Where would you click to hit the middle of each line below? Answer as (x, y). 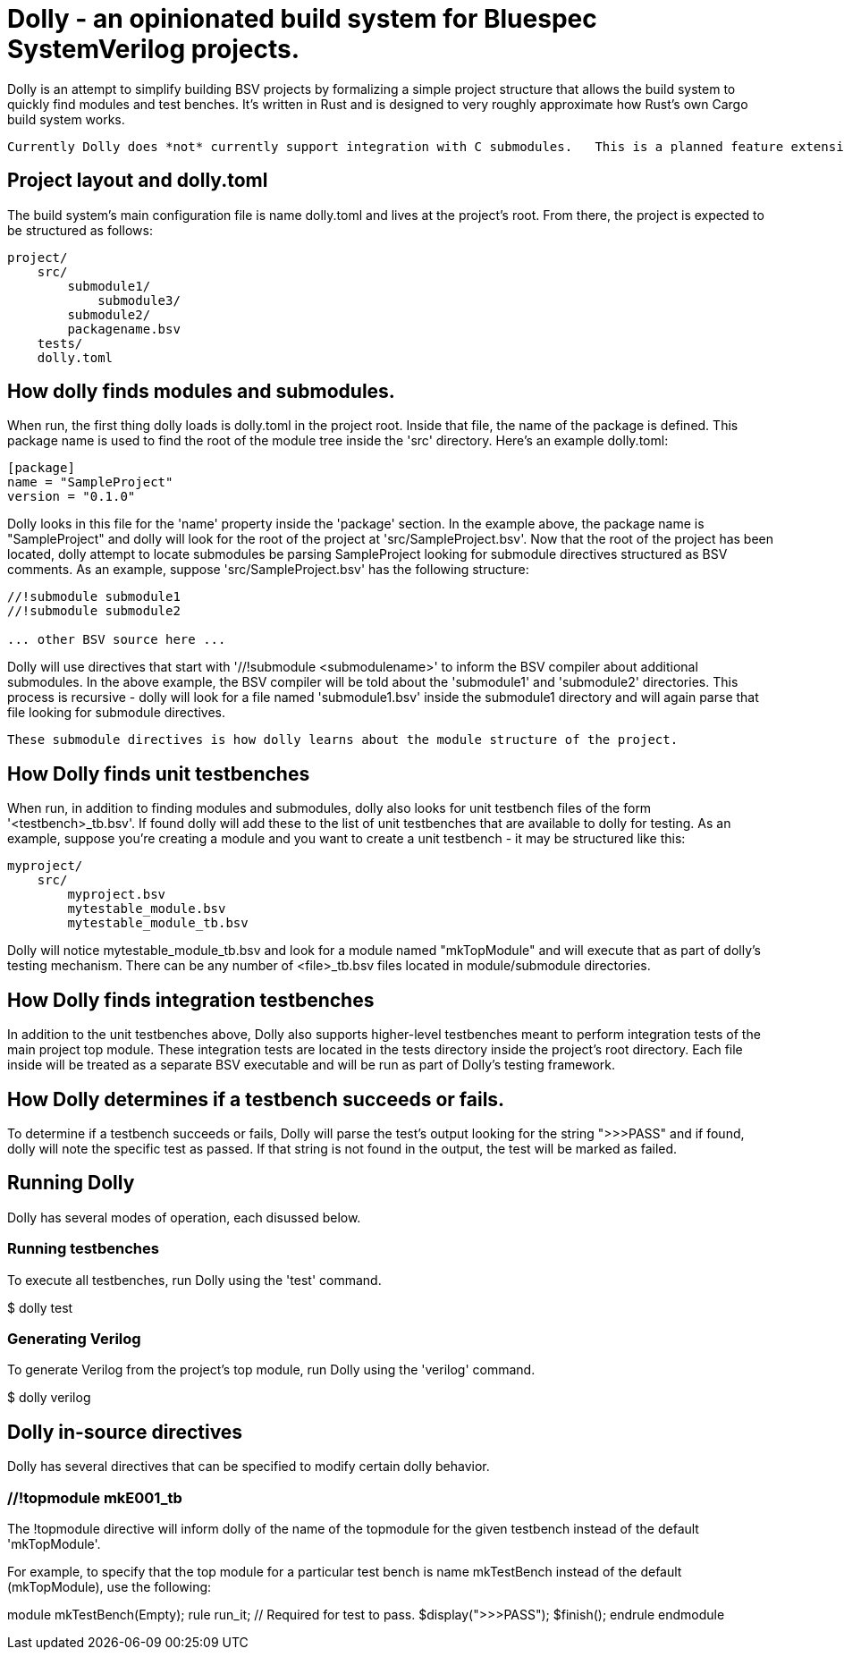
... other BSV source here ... (117, 640)
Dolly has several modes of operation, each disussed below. (184, 1217)
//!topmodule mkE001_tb (95, 1497)
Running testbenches (83, 1249)
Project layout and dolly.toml (138, 181)
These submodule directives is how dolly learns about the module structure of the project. (343, 740)
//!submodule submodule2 (94, 611)
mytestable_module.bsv (147, 909)
